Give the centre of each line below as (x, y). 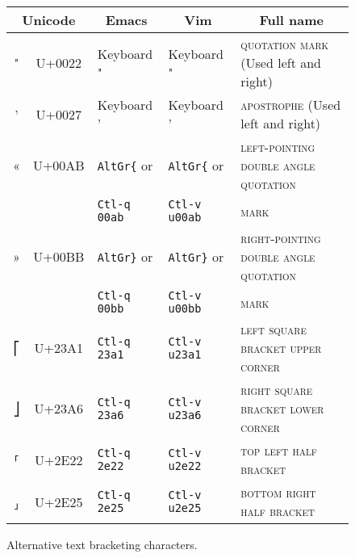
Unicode (49, 20)
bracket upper (281, 348)
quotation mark (285, 44)
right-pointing (281, 238)
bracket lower (282, 408)
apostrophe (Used (291, 105)
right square (277, 390)
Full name (291, 20)
